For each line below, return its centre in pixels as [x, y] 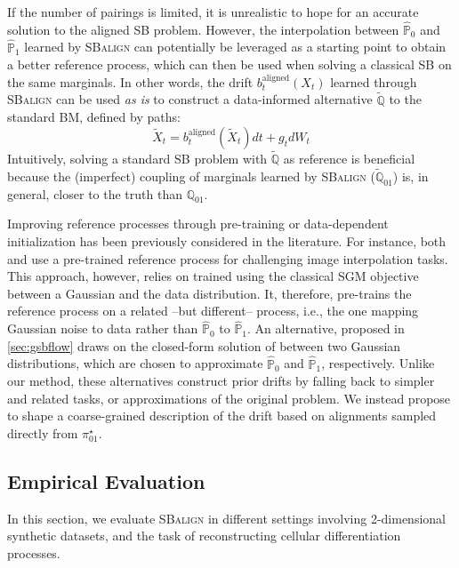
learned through [374, 81]
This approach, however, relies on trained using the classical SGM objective [213, 276]
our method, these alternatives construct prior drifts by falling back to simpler [221, 381]
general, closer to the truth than [95, 193]
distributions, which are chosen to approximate [135, 363]
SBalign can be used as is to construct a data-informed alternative [190, 99]
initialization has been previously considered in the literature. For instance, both [227, 241]
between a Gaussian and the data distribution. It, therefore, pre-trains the [209, 293]
